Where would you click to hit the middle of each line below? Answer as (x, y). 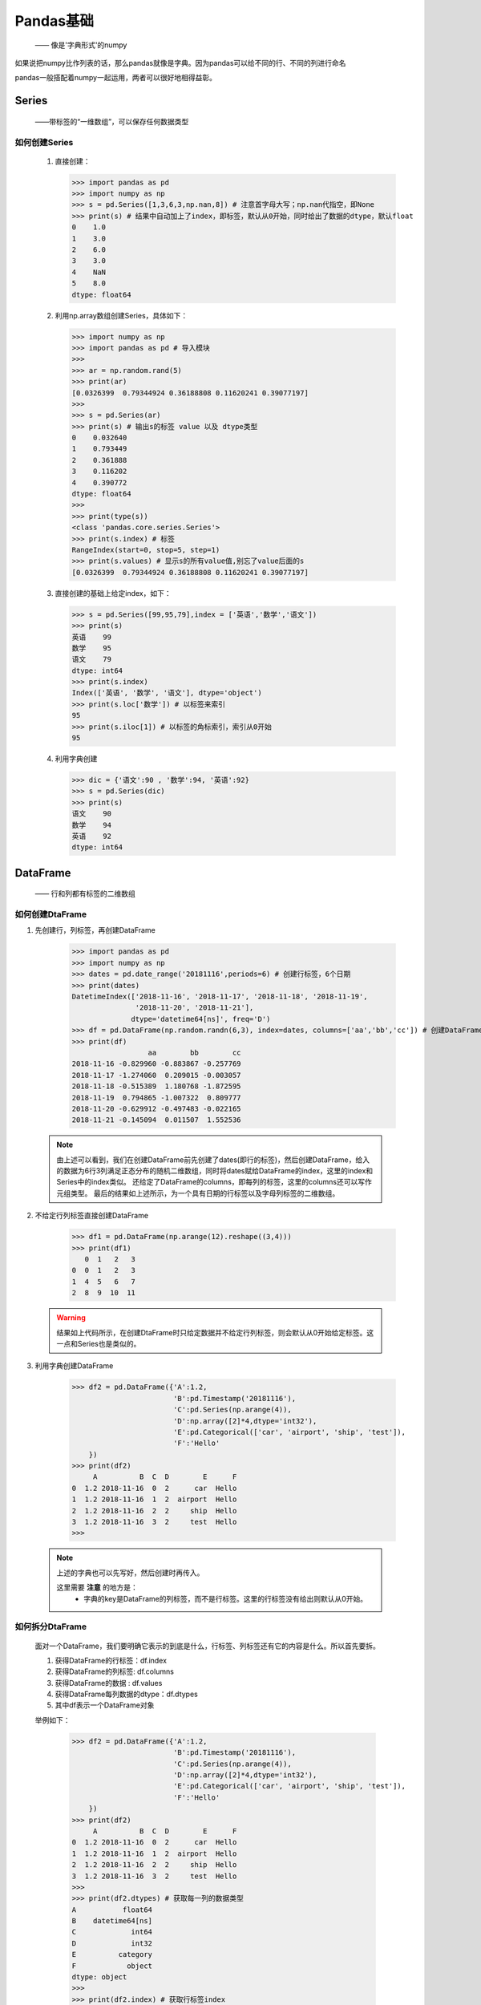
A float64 (112, 1910)
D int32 (112, 1943)
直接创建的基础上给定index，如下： (113, 593)
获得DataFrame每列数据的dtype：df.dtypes (126, 1694)
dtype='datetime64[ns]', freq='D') (201, 1019)
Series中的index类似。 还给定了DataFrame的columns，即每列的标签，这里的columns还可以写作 (214, 1182)
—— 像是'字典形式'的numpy (81, 45)
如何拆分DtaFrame (51, 1626)
